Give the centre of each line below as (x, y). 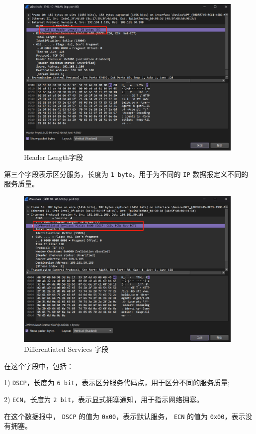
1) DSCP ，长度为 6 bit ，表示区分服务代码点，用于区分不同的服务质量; (117, 382)
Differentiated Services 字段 (66, 349)
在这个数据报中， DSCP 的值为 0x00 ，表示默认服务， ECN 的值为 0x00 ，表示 (125, 416)
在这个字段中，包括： (39, 365)
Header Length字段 (53, 157)
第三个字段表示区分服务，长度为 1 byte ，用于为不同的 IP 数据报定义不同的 (126, 174)
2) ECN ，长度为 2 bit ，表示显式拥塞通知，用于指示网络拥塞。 (104, 399)
